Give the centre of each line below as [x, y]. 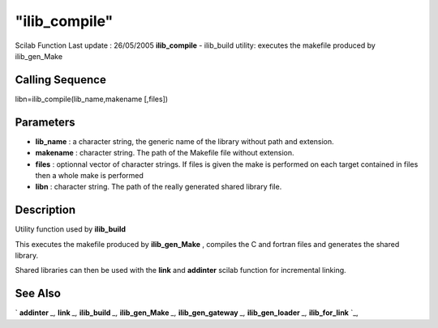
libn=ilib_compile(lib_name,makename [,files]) [92, 99]
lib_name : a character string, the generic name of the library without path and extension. [185, 141]
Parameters [45, 122]
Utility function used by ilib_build [70, 229]
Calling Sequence [61, 80]
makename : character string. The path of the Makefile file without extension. [165, 153]
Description [45, 210]
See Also [38, 294]
